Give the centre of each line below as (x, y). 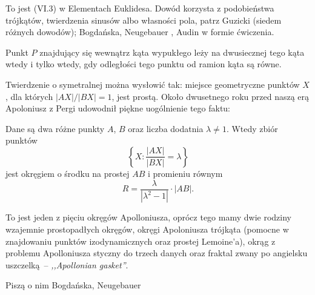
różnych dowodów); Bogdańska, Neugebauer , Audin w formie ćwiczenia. (140, 32)
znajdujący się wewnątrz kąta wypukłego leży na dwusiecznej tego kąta (172, 52)
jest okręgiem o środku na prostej (68, 173)
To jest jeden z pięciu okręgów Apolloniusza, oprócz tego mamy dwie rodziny (148, 217)
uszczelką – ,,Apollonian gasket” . (67, 264)
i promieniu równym (185, 173)
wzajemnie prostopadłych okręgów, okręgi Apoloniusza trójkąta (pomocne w (147, 229)
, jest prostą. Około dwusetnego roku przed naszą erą (211, 96)
